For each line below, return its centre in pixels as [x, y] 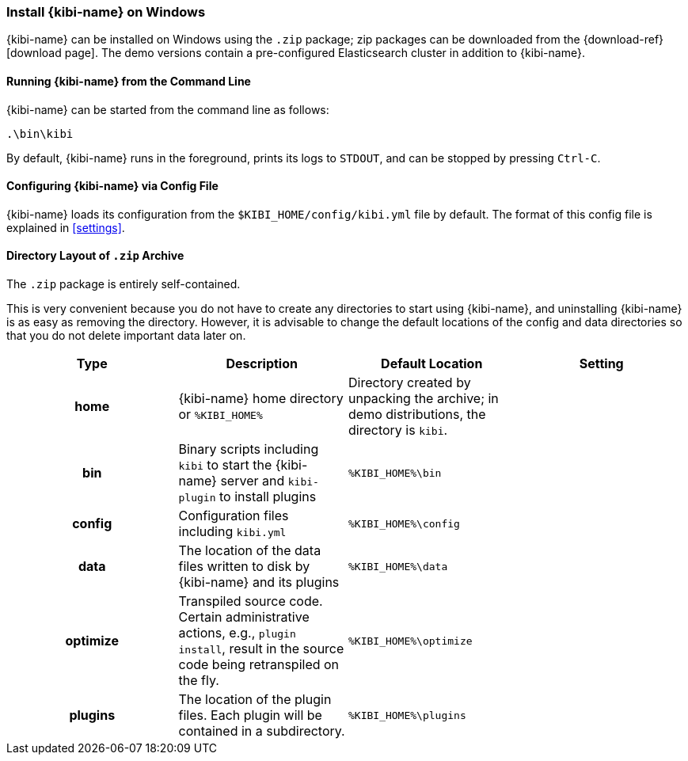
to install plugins [268, 497]
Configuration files [234, 516]
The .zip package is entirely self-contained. [124, 284]
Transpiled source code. [251, 601]
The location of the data [250, 551]
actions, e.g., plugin [237, 633]
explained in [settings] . [66, 227]
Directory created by [410, 383]
